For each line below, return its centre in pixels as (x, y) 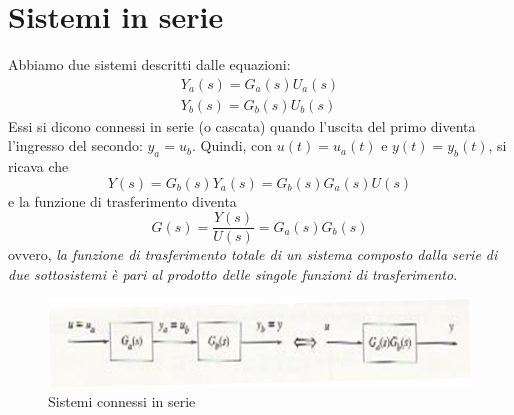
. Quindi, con (232, 145)
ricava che (38, 166)
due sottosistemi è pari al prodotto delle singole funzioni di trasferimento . (233, 274)
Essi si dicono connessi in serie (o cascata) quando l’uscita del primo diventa (242, 125)
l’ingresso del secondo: (75, 145)
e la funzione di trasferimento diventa (122, 200)
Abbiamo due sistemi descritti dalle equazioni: (149, 64)
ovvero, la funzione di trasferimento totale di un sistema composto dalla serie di (253, 254)
